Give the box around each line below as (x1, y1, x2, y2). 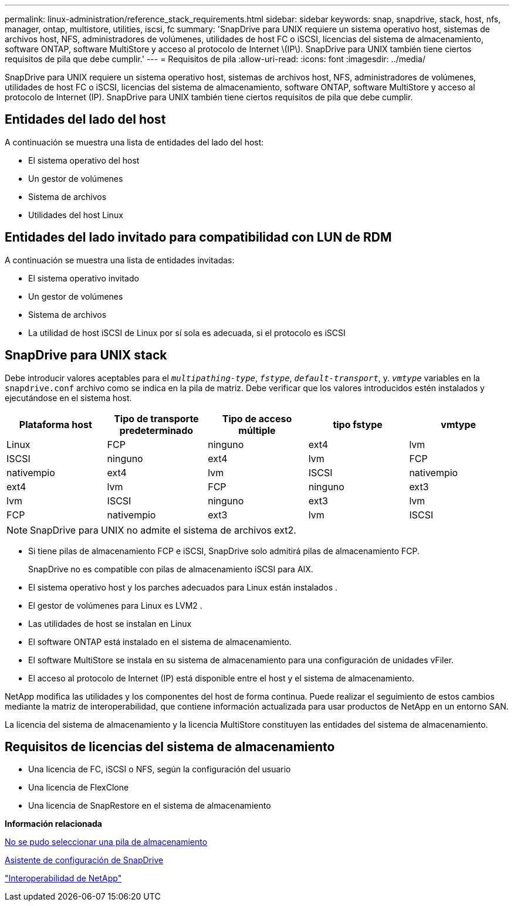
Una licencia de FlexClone (28, 782, 129, 793)
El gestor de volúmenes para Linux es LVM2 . (28, 600, 202, 610)
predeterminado (119, 424, 194, 436)
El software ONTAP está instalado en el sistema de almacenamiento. (28, 636, 292, 647)
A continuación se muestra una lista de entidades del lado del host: (5, 137, 264, 147)
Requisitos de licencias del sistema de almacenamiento (5, 739, 335, 754)
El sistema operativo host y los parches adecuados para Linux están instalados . (28, 582, 338, 592)
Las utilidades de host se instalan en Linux (28, 618, 192, 629)
